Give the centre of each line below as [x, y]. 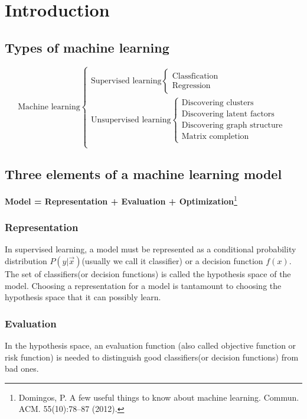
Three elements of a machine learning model [143, 174]
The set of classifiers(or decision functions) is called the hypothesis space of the [148, 274]
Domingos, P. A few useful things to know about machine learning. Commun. [159, 397]
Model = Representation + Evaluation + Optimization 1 [121, 200]
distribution [26, 261]
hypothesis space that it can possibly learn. [83, 297]
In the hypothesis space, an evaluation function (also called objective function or [151, 345]
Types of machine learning [87, 47]
